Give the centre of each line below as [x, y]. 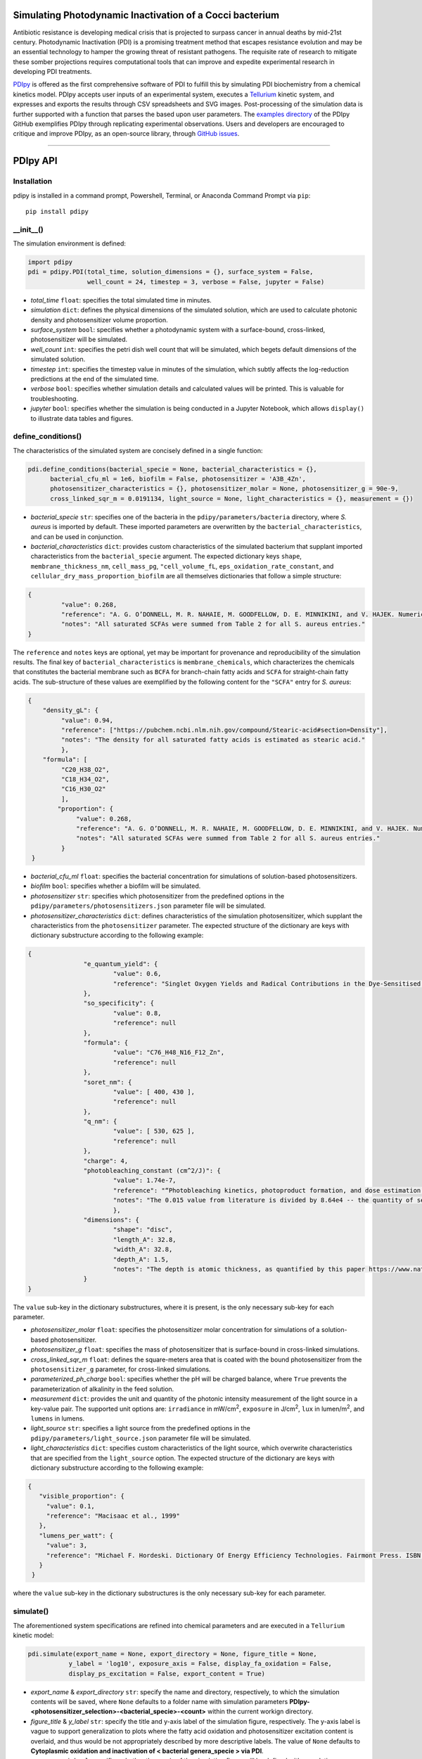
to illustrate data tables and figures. [82, 418]
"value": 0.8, [137, 1013]
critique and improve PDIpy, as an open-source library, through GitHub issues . [126, 134]
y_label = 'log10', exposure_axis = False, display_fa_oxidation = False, [200, 1664]
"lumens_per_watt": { [76, 1535]
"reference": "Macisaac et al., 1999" [113, 1516]
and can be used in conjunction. [77, 536]
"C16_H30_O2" [83, 789]
